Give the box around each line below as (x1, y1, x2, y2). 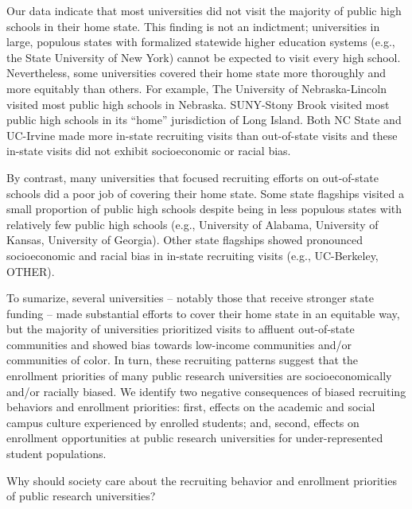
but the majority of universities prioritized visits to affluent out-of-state (6, 321, 355, 337)
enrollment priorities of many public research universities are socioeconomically (6, 367, 392, 384)
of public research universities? (6, 488, 156, 504)
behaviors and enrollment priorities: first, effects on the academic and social (6, 398, 375, 415)
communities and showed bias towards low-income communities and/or (6, 336, 352, 352)
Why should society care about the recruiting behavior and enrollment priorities (6, 472, 397, 488)
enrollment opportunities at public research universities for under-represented (6, 429, 383, 446)
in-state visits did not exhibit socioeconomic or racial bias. (6, 142, 291, 159)
